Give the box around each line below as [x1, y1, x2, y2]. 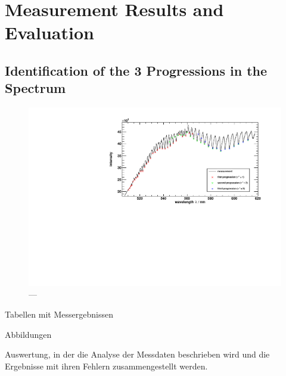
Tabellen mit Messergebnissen [5, 308, 113, 320]
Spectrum [5, 79, 66, 97]
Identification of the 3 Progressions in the [5, 61, 268, 79]
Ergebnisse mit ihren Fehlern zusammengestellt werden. [5, 359, 208, 372]
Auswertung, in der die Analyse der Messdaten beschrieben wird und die [5, 348, 270, 361]
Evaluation [5, 20, 94, 45]
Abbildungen [5, 328, 52, 340]
